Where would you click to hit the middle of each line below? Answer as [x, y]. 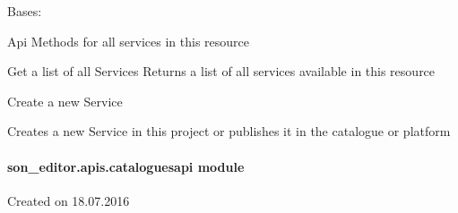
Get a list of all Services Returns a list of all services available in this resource [221, 71]
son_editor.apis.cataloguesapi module [126, 166]
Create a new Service [65, 101]
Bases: [25, 11]
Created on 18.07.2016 [69, 200]
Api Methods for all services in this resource [129, 41]
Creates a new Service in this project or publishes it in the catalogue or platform [229, 131]
